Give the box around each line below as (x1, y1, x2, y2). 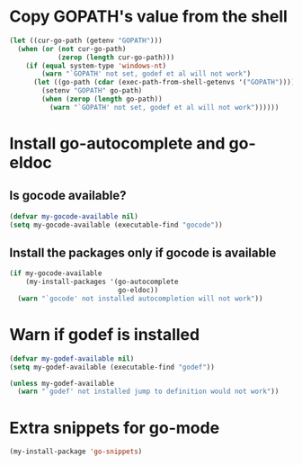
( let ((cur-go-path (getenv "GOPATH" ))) (9, 36, 164, 45)
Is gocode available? (9, 188, 127, 203)
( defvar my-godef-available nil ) (9, 353, 135, 363)
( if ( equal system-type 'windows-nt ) (25, 61, 167, 70)
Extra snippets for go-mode (9, 417, 220, 438)
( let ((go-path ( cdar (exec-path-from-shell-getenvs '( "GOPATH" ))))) (32, 78, 299, 87)
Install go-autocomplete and (9, 133, 226, 154)
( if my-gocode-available (9, 269, 102, 278)
